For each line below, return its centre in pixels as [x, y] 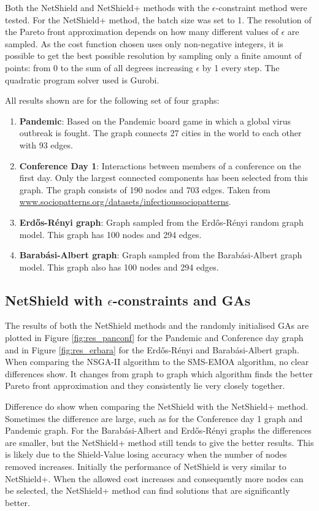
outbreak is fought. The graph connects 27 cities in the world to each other [160, 133]
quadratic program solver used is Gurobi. [82, 79]
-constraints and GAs [182, 300]
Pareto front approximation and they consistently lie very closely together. [145, 386]
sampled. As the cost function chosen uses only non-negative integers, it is [144, 43]
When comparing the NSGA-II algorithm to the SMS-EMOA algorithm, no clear [157, 362]
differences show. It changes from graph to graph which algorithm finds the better [159, 373]
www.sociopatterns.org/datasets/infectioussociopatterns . [125, 202]
